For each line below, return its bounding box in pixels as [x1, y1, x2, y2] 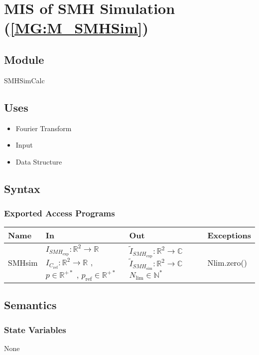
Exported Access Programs [4, 207, 115, 219]
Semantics [4, 297, 57, 313]
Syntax [4, 180, 40, 196]
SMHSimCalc [4, 75, 45, 85]
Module [4, 51, 44, 67]
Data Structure [15, 156, 62, 167]
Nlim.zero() [207, 257, 247, 269]
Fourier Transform [15, 123, 72, 133]
